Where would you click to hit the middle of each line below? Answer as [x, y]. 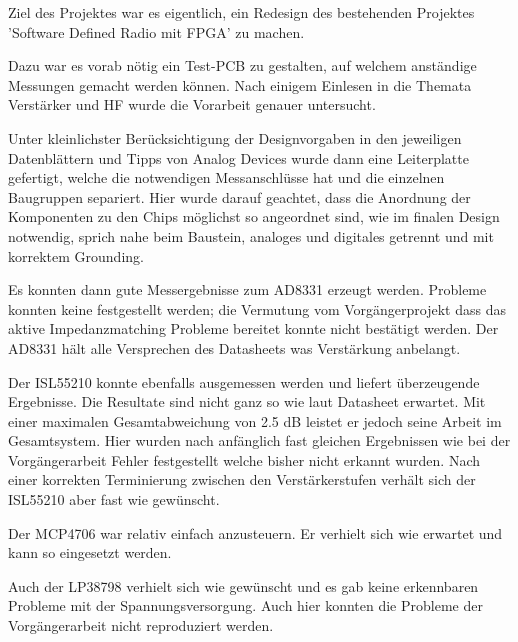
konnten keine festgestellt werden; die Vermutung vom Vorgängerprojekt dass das [257, 308]
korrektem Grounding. [76, 255]
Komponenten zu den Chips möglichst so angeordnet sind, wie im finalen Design [254, 216]
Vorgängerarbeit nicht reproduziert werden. [141, 625]
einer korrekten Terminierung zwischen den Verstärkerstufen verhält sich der [242, 479]
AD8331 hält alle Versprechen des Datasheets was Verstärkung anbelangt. [234, 347]
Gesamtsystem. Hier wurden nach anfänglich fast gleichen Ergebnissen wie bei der [259, 440]
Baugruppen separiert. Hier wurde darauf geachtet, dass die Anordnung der [239, 196]
